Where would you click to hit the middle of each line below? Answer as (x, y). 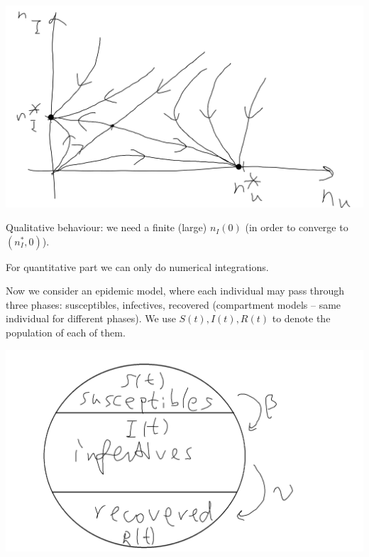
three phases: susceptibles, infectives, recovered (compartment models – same (174, 304)
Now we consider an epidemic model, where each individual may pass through (175, 291)
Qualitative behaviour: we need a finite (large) (106, 227)
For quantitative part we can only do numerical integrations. (137, 266)
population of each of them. (66, 333)
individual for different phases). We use (91, 318)
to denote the (301, 318)
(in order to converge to (297, 227)
